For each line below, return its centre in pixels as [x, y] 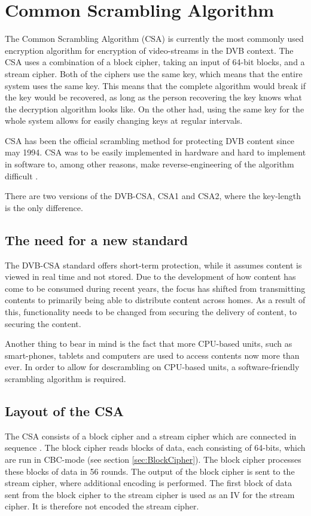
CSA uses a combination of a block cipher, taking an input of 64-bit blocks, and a [155, 62]
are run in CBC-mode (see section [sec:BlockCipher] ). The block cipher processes [153, 459]
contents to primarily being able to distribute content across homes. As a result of [155, 300]
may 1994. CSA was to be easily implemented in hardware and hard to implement [155, 152]
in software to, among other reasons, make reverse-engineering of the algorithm [150, 164]
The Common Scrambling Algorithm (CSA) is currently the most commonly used [154, 39]
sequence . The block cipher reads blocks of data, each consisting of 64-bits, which [155, 448]
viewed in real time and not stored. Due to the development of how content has [150, 277]
